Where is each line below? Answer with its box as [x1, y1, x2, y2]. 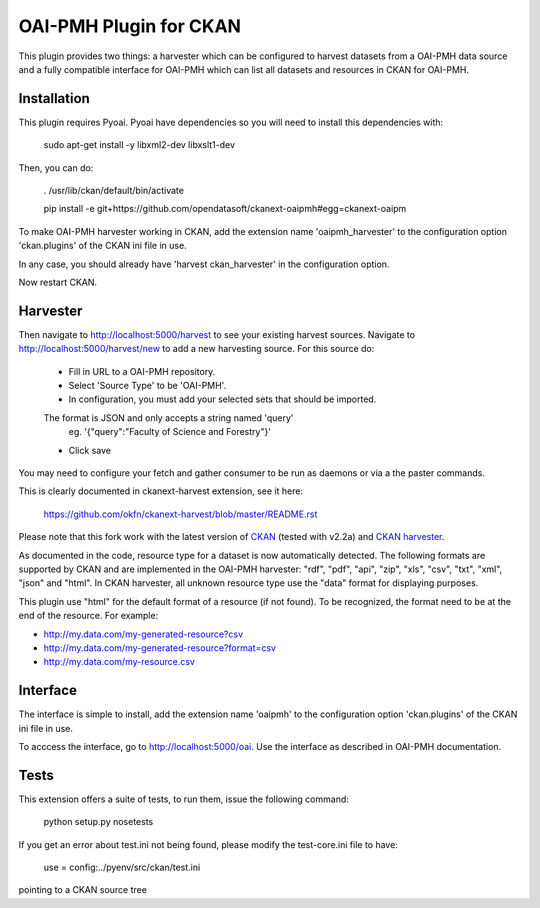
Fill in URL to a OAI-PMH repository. [68, 365, 216, 377]
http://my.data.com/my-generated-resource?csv [43, 628, 244, 640]
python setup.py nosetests [43, 816, 154, 828]
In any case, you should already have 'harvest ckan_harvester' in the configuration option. [18, 258, 390, 270]
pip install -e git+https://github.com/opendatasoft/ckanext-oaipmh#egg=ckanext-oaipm [43, 203, 407, 215]
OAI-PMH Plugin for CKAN [18, 15, 242, 37]
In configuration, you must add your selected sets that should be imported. [68, 393, 377, 405]
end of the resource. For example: [18, 610, 159, 622]
